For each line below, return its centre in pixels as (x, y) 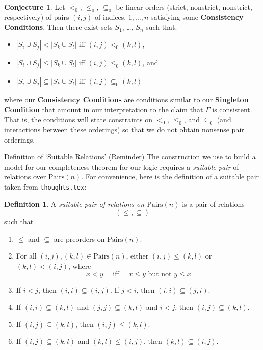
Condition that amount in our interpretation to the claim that (104, 109)
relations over (25, 177)
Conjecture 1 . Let (35, 7)
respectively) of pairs (37, 17)
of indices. (111, 17)
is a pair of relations (213, 204)
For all (26, 256)
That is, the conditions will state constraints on (78, 119)
